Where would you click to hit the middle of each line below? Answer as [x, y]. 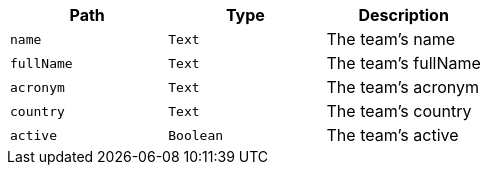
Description [403, 15]
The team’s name [391, 39]
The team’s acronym [402, 87]
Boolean [196, 135]
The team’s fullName [403, 63]
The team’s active [392, 135]
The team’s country [399, 111]
